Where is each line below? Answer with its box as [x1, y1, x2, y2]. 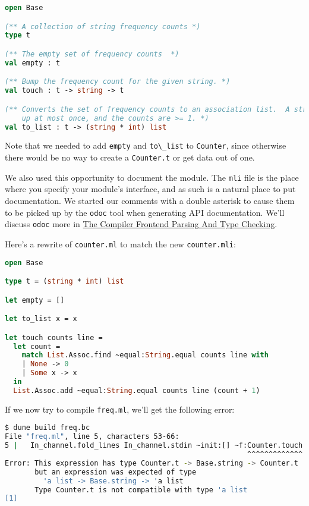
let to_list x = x [5, 315, 77, 323]
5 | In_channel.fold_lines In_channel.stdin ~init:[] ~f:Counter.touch [5, 441, 303, 450]
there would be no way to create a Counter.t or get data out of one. [5, 151, 255, 164]
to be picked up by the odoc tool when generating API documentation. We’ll [5, 206, 285, 218]
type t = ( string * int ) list [5, 277, 124, 286]
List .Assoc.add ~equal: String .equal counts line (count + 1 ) [13, 386, 260, 395]
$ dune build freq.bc [5, 423, 90, 432]
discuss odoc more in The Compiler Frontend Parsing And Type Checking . [5, 218, 278, 230]
